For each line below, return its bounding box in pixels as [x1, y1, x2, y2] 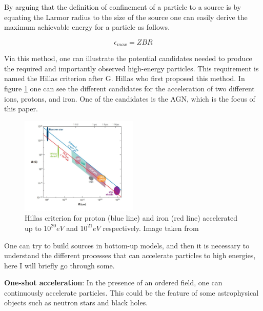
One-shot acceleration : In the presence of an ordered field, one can [4, 277, 222, 288]
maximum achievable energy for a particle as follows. [4, 22, 170, 32]
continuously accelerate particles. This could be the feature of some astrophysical [4, 287, 259, 298]
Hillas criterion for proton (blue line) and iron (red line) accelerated [25, 212, 237, 223]
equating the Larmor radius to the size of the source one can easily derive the [4, 11, 248, 22]
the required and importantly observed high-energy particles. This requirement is [4, 63, 259, 73]
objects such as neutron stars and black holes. [4, 297, 148, 308]
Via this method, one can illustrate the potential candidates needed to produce [4, 53, 252, 64]
